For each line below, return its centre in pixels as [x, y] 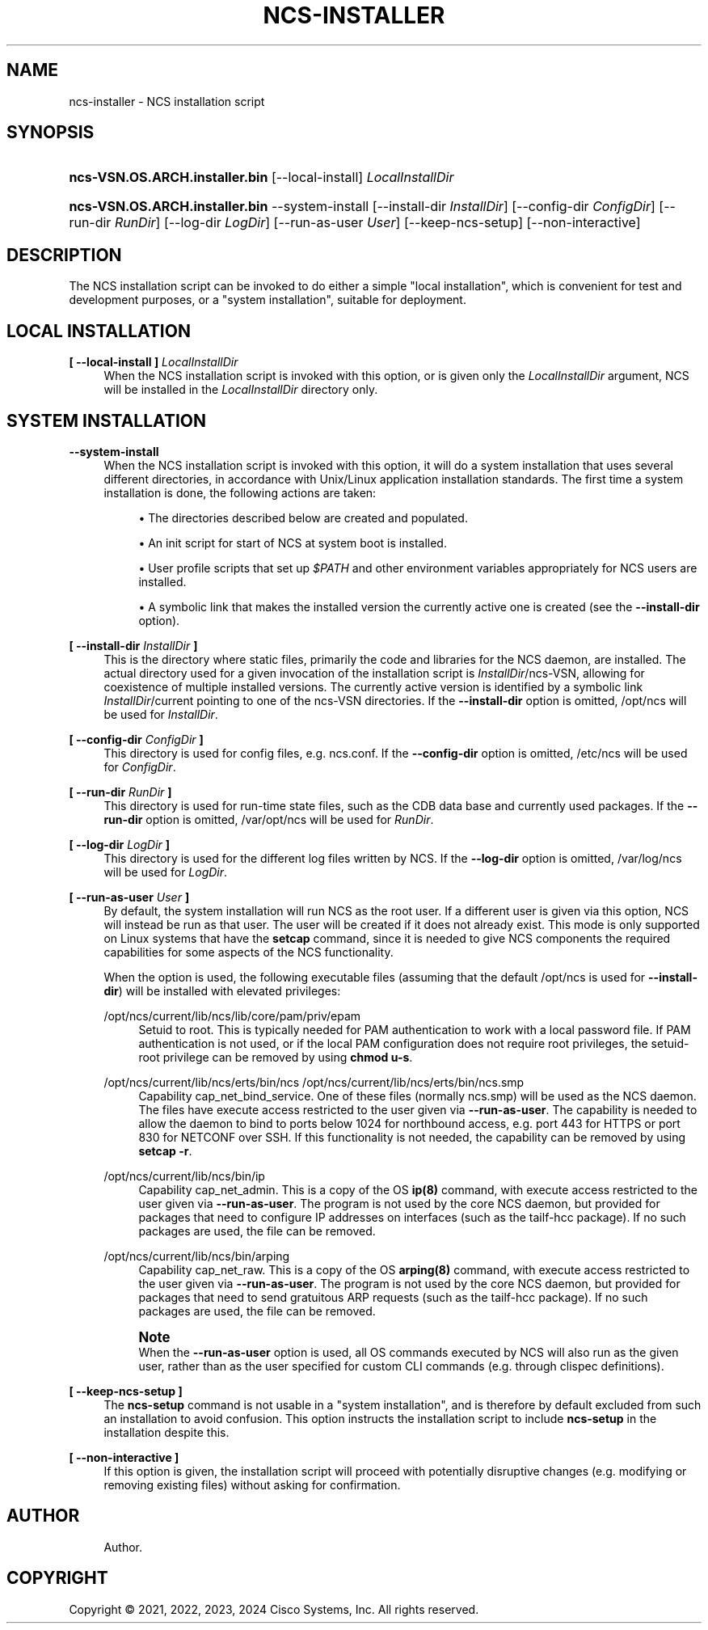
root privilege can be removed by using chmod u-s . [276, 1057]
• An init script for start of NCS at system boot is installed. [293, 543]
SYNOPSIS [51, 133]
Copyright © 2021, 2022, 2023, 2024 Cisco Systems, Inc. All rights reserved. [274, 1609]
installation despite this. [166, 1432]
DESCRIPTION [64, 255]
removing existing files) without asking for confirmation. [252, 1484]
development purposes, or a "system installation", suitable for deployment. [268, 300]
